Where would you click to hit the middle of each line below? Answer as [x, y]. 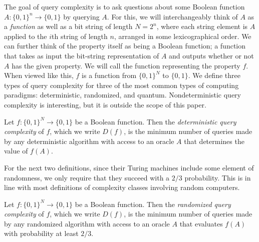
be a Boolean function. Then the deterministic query [156, 121]
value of [16, 151]
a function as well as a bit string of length [68, 26]
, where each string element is [202, 26]
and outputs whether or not [211, 55]
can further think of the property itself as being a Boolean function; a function [125, 46]
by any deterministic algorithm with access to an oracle [89, 141]
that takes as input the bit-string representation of [82, 55]
